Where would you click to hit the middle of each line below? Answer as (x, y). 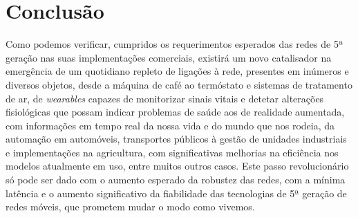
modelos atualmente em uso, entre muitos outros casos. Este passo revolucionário (177, 166)
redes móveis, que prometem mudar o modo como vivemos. (130, 207)
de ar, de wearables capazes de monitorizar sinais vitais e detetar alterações (165, 98)
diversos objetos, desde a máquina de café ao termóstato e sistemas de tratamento (179, 84)
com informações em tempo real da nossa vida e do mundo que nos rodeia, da (170, 125)
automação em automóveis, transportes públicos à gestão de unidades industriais (176, 139)
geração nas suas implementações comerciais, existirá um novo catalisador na (169, 57)
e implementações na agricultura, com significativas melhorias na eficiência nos (172, 152)
